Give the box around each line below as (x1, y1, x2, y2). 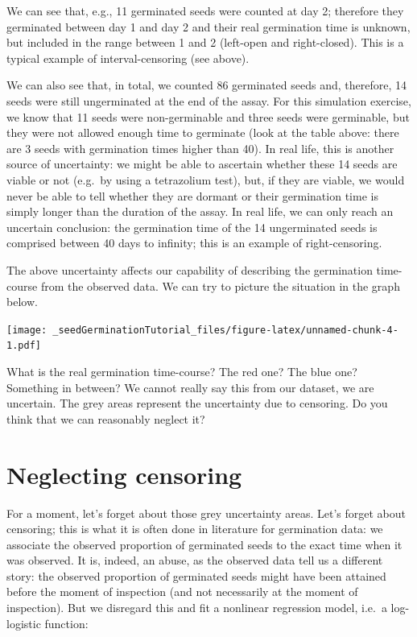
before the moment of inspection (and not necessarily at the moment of (6, 583, 358, 600)
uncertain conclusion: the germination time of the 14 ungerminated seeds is (6, 218, 378, 235)
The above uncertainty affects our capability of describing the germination (6, 261, 373, 278)
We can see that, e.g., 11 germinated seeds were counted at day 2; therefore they (6, 2, 404, 19)
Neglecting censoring (6, 457, 242, 490)
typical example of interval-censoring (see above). (6, 49, 250, 66)
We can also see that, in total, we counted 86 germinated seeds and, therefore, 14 (6, 77, 407, 93)
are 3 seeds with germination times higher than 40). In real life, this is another (6, 139, 394, 156)
